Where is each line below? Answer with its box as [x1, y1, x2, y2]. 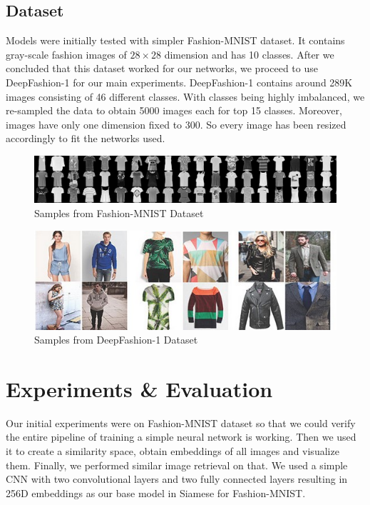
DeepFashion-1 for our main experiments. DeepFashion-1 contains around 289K [6, 74, 353, 89]
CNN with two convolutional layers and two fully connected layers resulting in [6, 471, 348, 486]
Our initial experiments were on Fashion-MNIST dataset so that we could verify [6, 415, 356, 430]
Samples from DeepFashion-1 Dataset [34, 332, 198, 347]
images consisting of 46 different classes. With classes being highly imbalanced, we [6, 89, 365, 104]
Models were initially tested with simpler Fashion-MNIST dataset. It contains [6, 33, 345, 48]
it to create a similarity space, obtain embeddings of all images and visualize [6, 444, 339, 459]
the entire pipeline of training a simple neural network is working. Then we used [6, 429, 356, 444]
